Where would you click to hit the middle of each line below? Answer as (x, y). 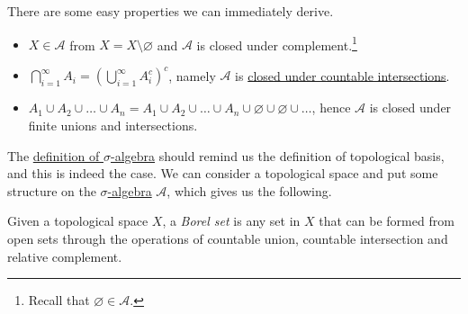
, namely (192, 75)
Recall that (59, 300)
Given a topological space (78, 221)
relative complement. (65, 256)
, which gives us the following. (249, 190)
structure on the (52, 190)
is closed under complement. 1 (277, 43)
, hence (331, 108)
